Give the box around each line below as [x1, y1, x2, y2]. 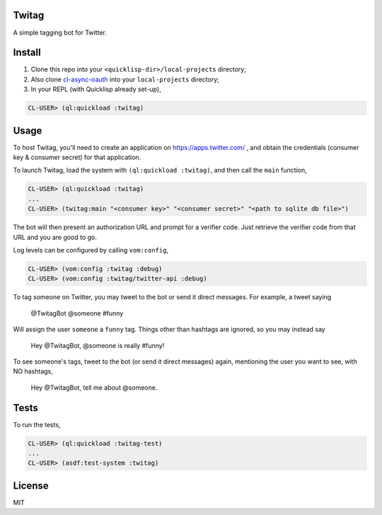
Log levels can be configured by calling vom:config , [13, 246, 169, 254]
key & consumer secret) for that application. [13, 153, 141, 162]
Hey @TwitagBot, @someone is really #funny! [30, 341, 165, 349]
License [13, 480, 49, 492]
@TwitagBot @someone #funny [30, 308, 124, 318]
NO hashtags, [13, 367, 53, 376]
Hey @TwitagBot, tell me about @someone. [30, 383, 158, 392]
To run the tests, [13, 420, 61, 429]
